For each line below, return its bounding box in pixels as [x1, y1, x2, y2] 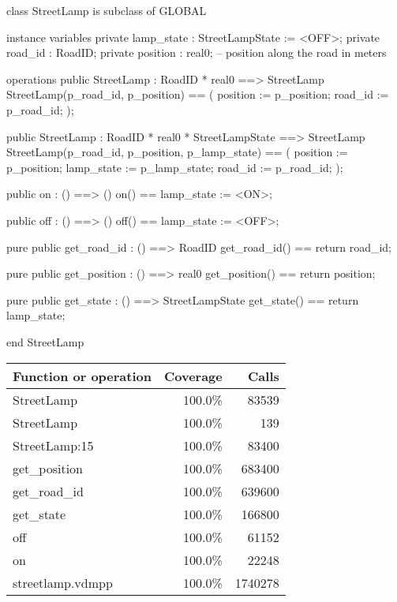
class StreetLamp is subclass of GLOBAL [6, 2, 207, 18]
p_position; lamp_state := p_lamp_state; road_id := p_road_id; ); [6, 159, 343, 175]
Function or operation [13, 366, 152, 385]
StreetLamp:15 [13, 436, 94, 454]
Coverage [163, 366, 223, 385]
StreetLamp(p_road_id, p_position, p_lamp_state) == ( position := [6, 144, 348, 160]
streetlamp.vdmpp [13, 573, 113, 592]
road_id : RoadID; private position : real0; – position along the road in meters [6, 44, 387, 61]
